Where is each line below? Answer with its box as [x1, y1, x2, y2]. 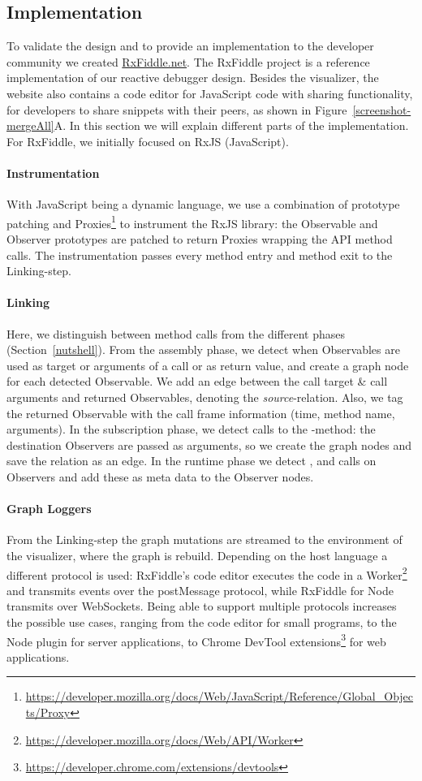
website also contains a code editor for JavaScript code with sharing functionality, [6, 84, 413, 101]
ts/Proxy [25, 703, 71, 720]
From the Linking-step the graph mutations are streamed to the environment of [6, 531, 403, 548]
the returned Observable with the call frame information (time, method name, [6, 404, 395, 421]
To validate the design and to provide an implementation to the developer [6, 37, 374, 54]
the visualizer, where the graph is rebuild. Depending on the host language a [6, 546, 388, 563]
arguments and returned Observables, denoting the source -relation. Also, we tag [6, 388, 403, 405]
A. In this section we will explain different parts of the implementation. [54, 117, 409, 134]
